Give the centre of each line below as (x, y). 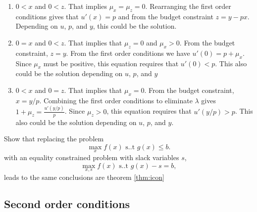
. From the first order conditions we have (128, 53)
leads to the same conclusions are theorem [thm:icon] (84, 177)
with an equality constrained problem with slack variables (92, 157)
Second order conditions (67, 203)
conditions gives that (47, 16)
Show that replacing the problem (54, 139)
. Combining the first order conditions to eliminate (116, 100)
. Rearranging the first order (188, 6)
